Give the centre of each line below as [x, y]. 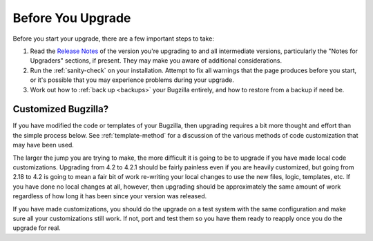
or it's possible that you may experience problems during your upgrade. [132, 80]
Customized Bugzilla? [61, 109]
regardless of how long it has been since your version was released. [110, 196]
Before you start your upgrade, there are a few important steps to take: [113, 39]
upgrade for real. [37, 228]
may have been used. [43, 145]
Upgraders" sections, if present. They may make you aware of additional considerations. [156, 61]
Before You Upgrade [72, 18]
